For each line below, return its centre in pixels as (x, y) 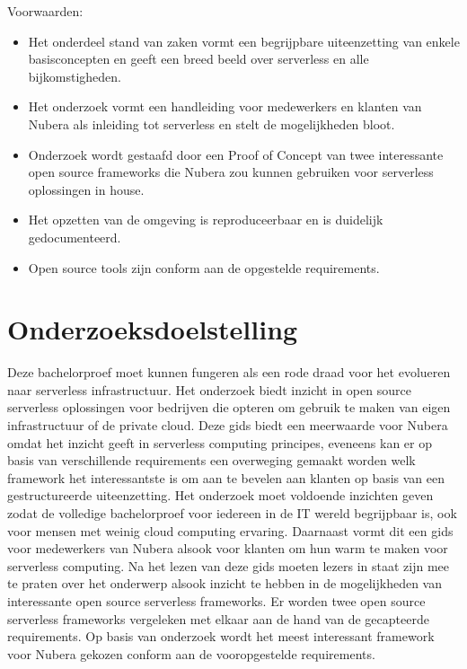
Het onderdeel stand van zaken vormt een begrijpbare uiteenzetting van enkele (244, 41)
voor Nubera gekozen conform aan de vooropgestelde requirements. (191, 653)
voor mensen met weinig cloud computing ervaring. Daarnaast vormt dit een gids (230, 530)
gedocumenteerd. (75, 237)
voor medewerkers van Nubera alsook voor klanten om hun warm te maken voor (228, 548)
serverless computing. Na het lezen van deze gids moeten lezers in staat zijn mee (229, 565)
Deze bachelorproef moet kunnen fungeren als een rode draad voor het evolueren (229, 372)
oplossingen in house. (86, 189)
